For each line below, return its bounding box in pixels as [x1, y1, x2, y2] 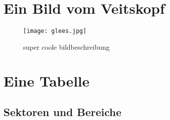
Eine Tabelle [3, 70, 90, 90]
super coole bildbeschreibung [23, 41, 110, 52]
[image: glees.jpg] [23, 28, 86, 35]
